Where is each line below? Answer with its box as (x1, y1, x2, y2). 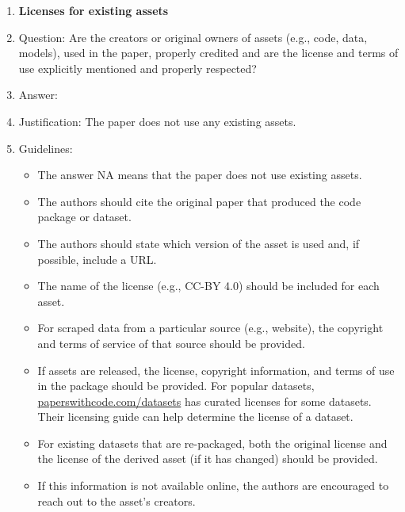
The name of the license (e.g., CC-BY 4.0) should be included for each (37, 277, 380, 294)
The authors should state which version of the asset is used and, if (37, 235, 360, 251)
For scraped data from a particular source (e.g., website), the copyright (37, 319, 384, 336)
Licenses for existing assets (18, 2, 169, 18)
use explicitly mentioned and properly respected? (18, 59, 257, 76)
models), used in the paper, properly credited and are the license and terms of (18, 44, 399, 61)
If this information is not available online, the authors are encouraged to (37, 477, 389, 494)
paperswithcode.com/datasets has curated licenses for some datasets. (37, 392, 372, 409)
